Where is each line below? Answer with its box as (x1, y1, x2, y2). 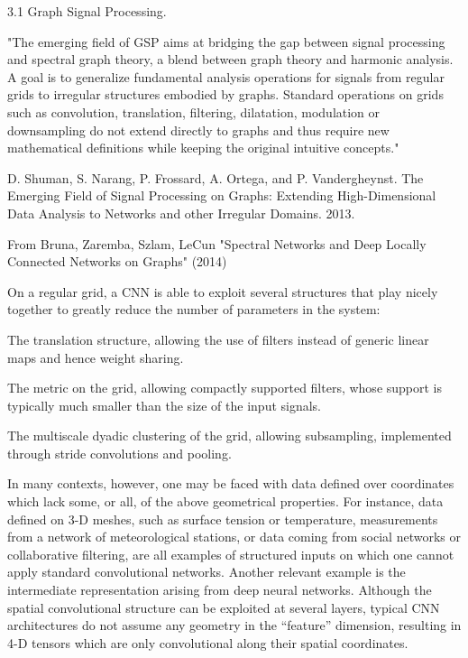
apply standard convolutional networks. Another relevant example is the (7, 562, 406, 581)
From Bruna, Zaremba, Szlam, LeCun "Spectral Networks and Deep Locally (7, 234, 427, 253)
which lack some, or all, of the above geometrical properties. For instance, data (7, 492, 444, 511)
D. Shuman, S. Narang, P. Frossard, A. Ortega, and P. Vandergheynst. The (7, 168, 424, 187)
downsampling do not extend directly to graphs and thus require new (7, 120, 390, 139)
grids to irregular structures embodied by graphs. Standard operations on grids (7, 85, 444, 104)
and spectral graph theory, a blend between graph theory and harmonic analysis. (7, 50, 454, 69)
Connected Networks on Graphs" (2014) (7, 252, 227, 271)
